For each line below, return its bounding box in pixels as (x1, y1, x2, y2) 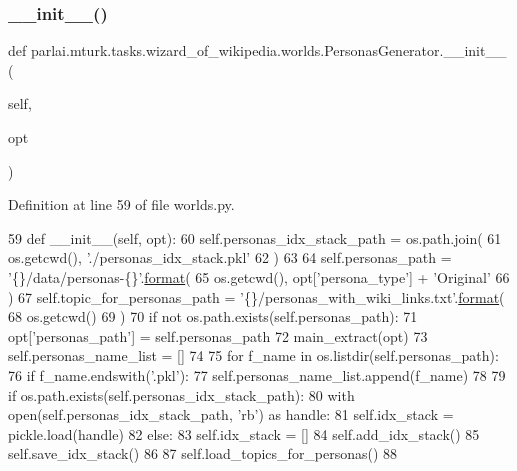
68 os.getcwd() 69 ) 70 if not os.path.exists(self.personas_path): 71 (8, 306, 418, 327)
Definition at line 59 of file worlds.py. (8, 194, 235, 215)
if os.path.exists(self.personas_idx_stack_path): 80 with (8, 384, 355, 405)
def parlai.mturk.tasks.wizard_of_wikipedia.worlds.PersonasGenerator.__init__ (8, 40, 507, 61)
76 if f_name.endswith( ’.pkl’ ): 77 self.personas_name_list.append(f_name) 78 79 (8, 364, 506, 385)
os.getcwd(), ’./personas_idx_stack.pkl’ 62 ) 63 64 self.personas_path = (8, 247, 452, 268)
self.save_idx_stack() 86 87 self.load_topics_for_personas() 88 (8, 443, 398, 464)
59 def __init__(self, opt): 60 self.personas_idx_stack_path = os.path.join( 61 (8, 227, 502, 248)
